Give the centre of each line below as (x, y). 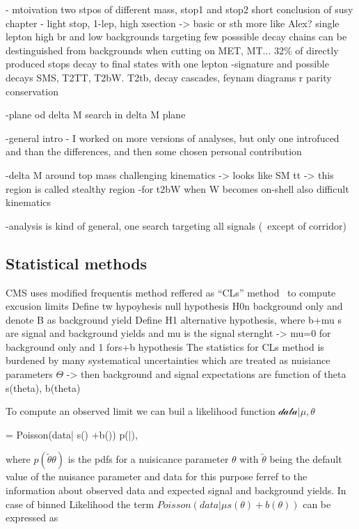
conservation (32, 91)
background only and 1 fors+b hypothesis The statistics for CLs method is (165, 346)
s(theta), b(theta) (43, 387)
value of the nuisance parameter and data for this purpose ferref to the (157, 476)
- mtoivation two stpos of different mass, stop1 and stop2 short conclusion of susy (179, 9)
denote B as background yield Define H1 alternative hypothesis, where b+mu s (174, 319)
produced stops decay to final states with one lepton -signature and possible (167, 64)
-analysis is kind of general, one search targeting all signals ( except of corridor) (176, 225)
